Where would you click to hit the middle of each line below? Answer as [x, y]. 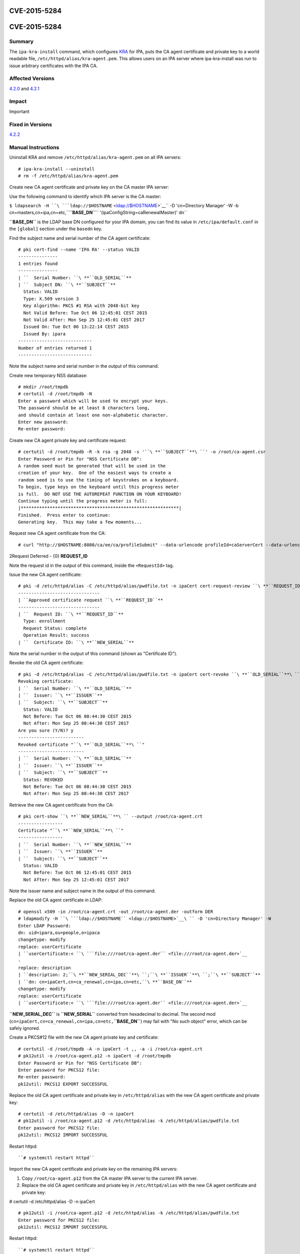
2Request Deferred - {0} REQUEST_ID [48, 556]
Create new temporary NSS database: [48, 375]
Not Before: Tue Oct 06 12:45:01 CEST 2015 [77, 873]
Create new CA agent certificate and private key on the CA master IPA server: [89, 187]
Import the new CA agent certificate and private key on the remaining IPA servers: [93, 1169]
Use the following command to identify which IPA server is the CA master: [85, 196]
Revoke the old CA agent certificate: [46, 663]
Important [19, 111]
